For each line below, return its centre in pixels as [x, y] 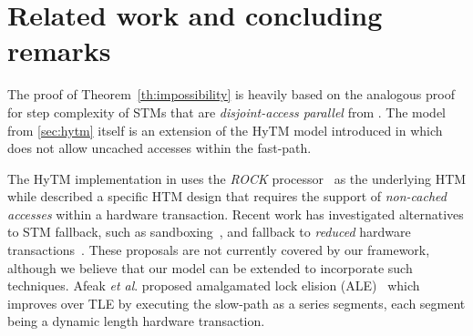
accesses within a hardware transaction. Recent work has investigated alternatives [236, 214]
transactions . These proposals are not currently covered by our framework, [219, 250]
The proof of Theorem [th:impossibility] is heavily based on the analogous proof [231, 94]
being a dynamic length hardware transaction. [136, 321]
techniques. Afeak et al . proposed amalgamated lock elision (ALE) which [214, 285]
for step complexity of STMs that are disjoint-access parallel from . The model [227, 112]
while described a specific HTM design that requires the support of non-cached [227, 196]
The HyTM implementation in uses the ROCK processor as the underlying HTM [237, 178]
